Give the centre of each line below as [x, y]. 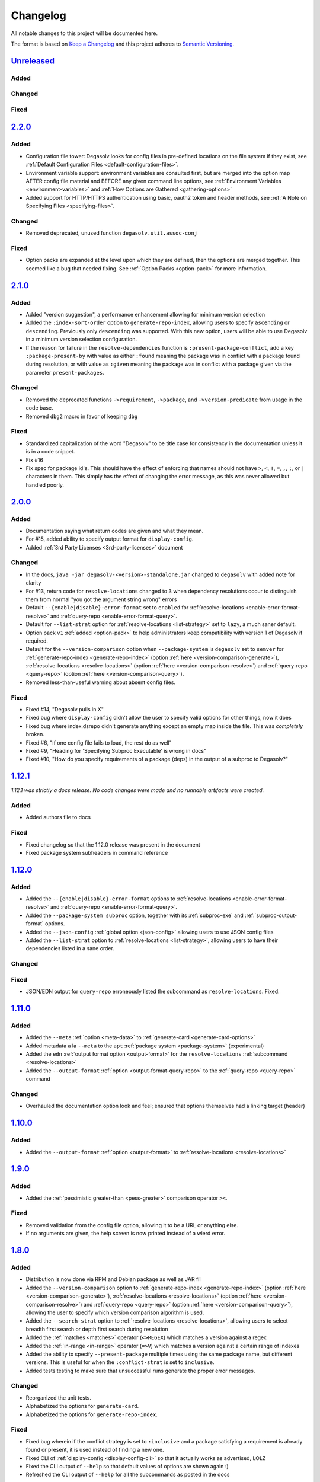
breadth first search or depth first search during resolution [97, 1329]
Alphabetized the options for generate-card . [82, 1406]
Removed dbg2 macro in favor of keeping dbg [82, 416]
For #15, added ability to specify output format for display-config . [110, 539]
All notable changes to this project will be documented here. [84, 33]
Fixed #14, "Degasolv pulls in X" [65, 710]
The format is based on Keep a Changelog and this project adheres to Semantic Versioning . [122, 44]
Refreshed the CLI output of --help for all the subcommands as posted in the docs [128, 1475]
